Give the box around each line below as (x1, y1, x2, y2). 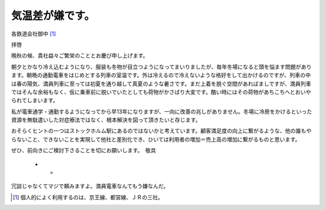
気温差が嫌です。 (11, 9, 95, 22)
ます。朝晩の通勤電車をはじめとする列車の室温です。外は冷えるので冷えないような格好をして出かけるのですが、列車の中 (11, 72, 311, 79)
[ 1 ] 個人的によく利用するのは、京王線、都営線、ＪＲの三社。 (13, 193, 164, 201)
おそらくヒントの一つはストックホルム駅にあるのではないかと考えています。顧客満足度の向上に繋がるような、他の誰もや (11, 127, 312, 135)
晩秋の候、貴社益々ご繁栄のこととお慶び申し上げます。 (11, 52, 149, 60)
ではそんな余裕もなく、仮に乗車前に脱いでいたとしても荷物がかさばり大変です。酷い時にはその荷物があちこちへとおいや (11, 88, 312, 96)
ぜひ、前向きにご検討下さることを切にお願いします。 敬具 (11, 147, 156, 154)
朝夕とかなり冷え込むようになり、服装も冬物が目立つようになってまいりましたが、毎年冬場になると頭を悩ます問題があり (11, 63, 312, 70)
